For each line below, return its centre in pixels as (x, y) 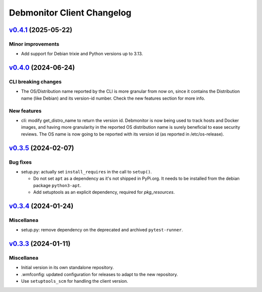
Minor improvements (34, 44)
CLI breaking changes (35, 82)
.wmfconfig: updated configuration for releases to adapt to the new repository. (99, 274)
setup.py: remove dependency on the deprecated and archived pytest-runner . (102, 230)
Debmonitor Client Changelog (70, 13)
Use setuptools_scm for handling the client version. (75, 281)
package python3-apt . (57, 185)
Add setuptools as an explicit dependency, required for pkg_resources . (104, 192)
